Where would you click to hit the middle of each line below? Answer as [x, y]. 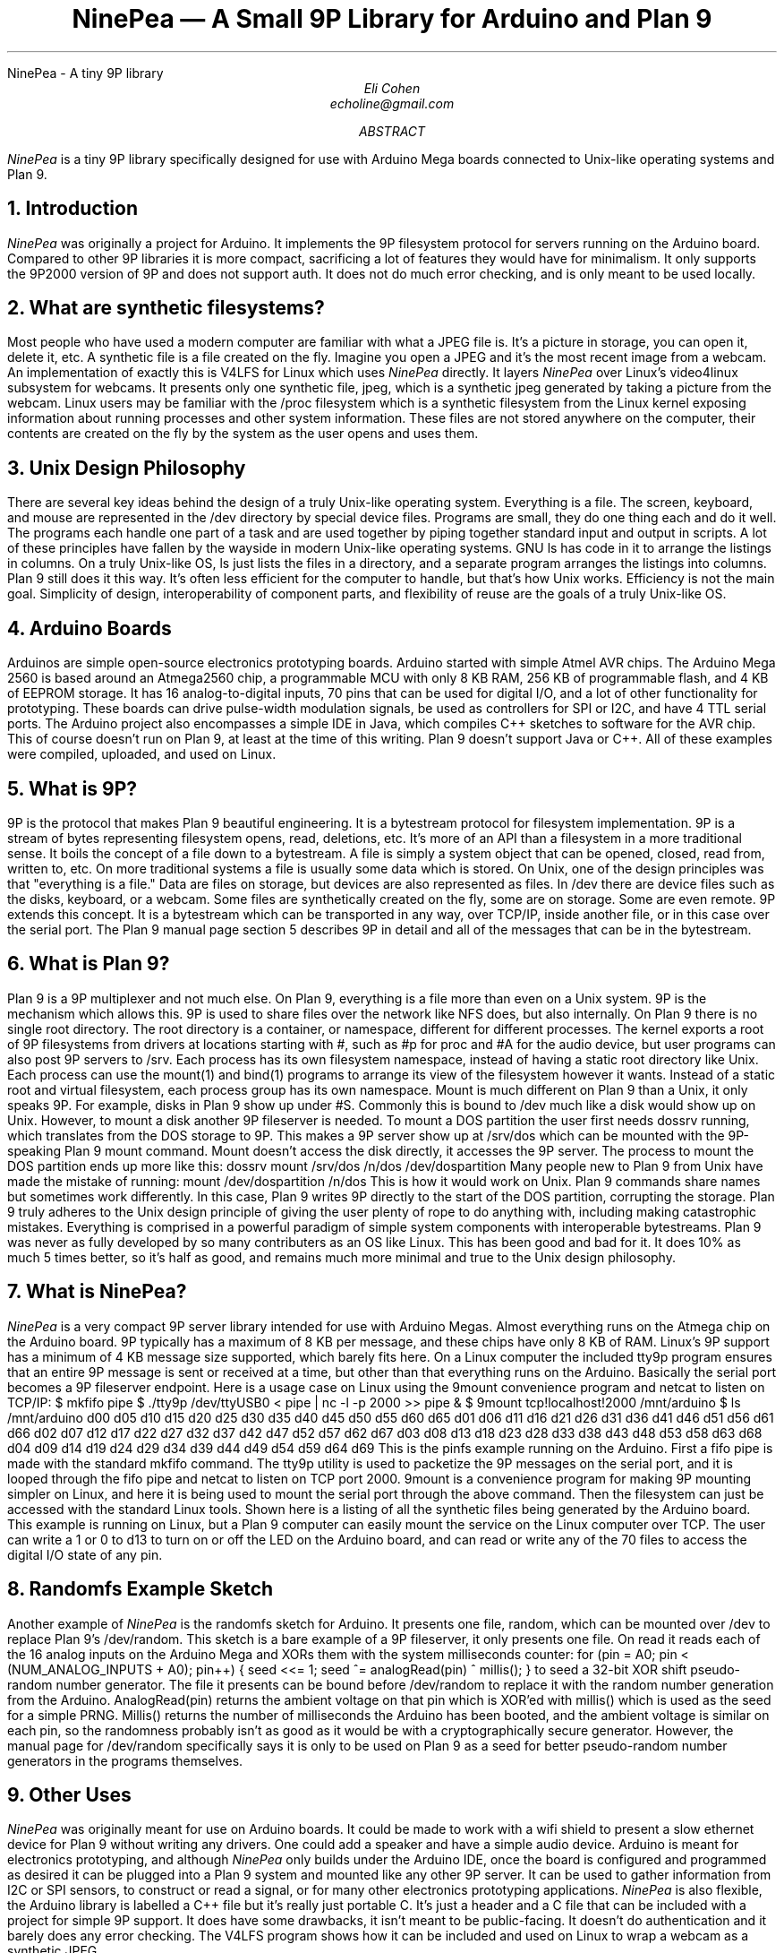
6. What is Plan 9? [89, 964]
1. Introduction [72, 209]
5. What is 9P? [72, 788]
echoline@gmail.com [392, 103]
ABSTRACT [392, 131]
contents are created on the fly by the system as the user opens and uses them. [243, 434]
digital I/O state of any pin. [85, 1554]
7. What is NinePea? [97, 1292]
